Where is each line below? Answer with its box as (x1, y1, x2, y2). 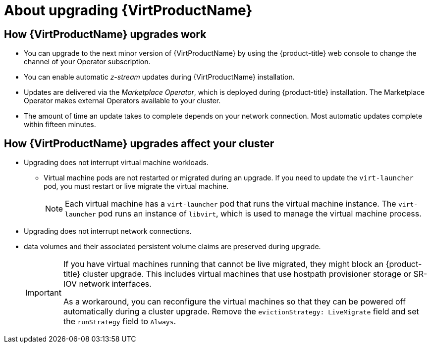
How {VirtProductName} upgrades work (4, 28, 207, 41)
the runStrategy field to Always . (63, 316, 176, 327)
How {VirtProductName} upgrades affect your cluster (4, 137, 274, 150)
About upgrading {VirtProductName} (4, 2, 253, 19)
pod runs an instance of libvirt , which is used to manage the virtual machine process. (98, 209, 422, 219)
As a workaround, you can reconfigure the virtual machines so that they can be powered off (63, 297, 406, 307)
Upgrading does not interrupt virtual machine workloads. (24, 158, 209, 167)
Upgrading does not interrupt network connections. (24, 227, 192, 236)
